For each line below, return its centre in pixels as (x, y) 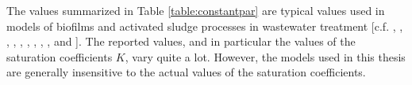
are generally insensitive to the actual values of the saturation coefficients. (186, 72)
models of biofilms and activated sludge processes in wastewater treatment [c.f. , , (205, 26)
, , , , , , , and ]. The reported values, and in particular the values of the (181, 41)
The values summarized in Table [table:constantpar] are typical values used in (196, 10)
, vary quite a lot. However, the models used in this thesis (265, 56)
